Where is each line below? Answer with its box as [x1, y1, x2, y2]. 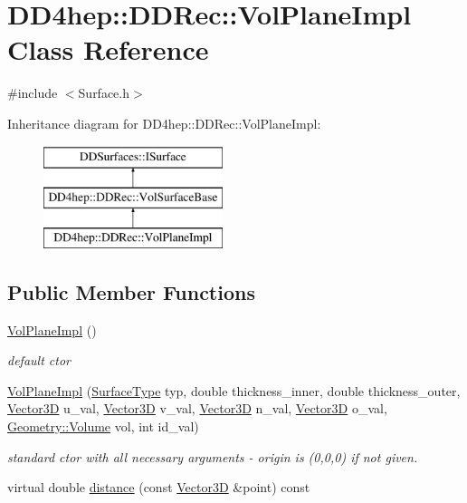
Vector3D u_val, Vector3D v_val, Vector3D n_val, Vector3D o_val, [7, 399, 387, 418]
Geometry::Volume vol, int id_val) [7, 417, 199, 436]
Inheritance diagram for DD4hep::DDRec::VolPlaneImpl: [7, 113, 321, 132]
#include [7, 83, 58, 102]
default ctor [7, 351, 71, 370]
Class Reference [7, 31, 209, 68]
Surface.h [78, 83, 130, 102]
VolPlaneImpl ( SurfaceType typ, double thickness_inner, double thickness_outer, [7, 381, 461, 400]
